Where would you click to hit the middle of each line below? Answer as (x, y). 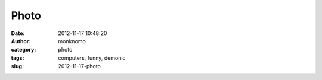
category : (24, 50)
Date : (18, 33)
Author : (21, 41)
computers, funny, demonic (92, 58)
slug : (17, 66)
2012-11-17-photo (80, 66)
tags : (18, 58)
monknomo (72, 41)
